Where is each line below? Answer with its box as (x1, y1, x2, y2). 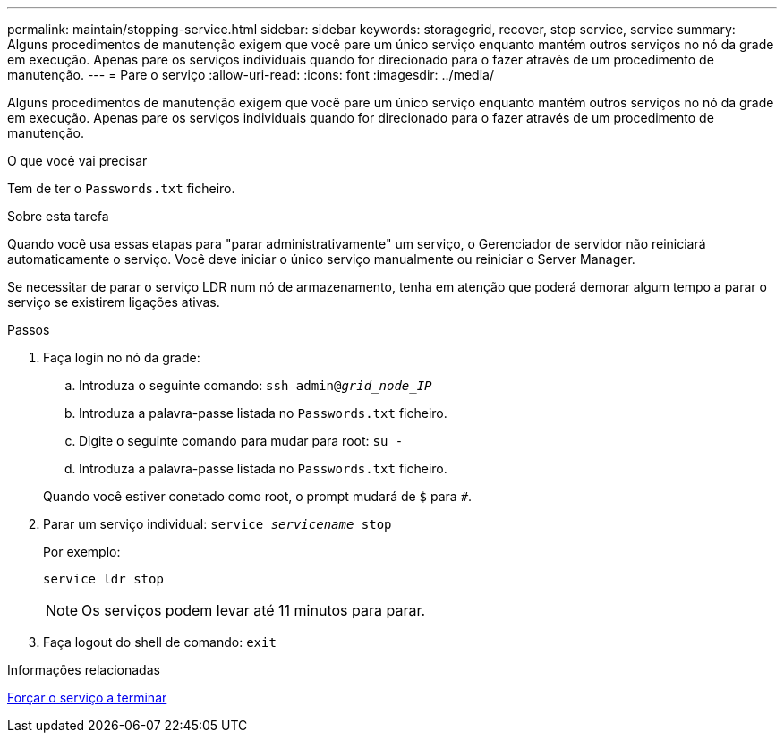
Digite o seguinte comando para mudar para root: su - (79, 433, 404, 448)
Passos (7, 322, 50, 337)
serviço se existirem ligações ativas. (7, 294, 220, 310)
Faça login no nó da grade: (43, 350, 200, 365)
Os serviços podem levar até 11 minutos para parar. (81, 601, 426, 619)
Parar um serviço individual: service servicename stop (43, 516, 392, 532)
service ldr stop (43, 572, 164, 586)
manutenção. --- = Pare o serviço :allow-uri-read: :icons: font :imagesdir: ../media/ (7, 67, 494, 82)
